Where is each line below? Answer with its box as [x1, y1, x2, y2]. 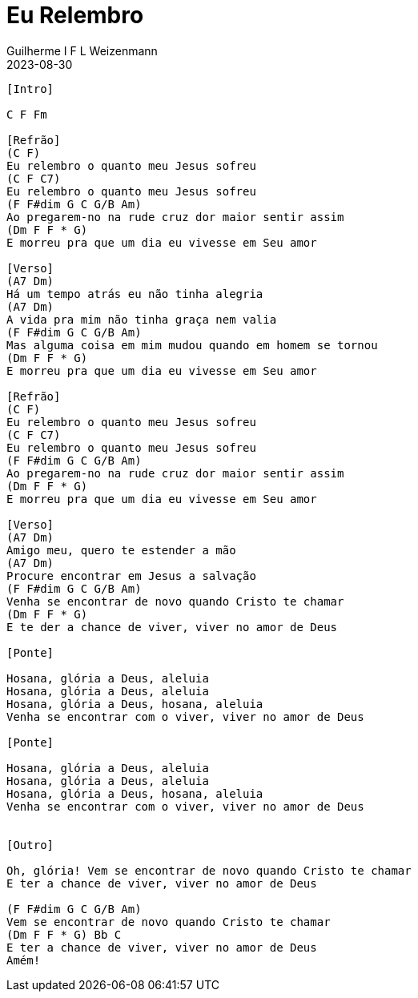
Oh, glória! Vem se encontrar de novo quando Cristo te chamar [6, 863, 412, 877]
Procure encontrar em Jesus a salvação [6, 569, 256, 582]
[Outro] [6, 838, 54, 851]
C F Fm [6, 107, 47, 121]
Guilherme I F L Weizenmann [6, 43, 158, 58]
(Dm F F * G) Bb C [6, 928, 122, 941]
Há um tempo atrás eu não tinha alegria [6, 287, 263, 300]
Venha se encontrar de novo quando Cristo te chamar [6, 594, 344, 608]
